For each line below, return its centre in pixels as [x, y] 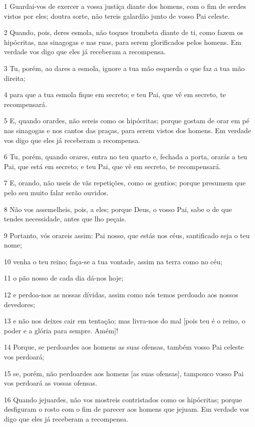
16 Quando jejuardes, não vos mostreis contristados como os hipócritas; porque [123, 399]
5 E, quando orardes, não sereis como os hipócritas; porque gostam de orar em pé [127, 121]
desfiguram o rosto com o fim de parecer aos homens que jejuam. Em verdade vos [127, 409]
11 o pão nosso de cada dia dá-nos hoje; [64, 278]
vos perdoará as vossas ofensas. [51, 383]
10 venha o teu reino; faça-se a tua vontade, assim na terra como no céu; [113, 261]
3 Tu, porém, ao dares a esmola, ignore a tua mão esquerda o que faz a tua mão [124, 68]
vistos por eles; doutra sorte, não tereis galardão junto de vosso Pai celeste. [117, 16]
